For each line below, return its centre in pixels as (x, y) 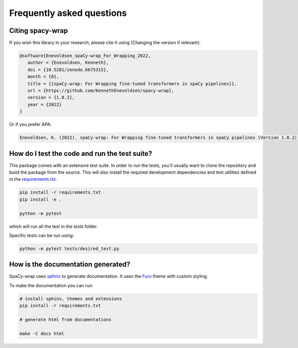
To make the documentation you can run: (51, 285)
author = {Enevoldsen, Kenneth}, (68, 63)
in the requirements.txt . (33, 179)
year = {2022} (45, 104)
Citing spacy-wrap (38, 31)
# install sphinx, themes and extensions (71, 298)
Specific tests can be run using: (41, 235)
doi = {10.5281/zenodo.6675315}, (68, 69)
